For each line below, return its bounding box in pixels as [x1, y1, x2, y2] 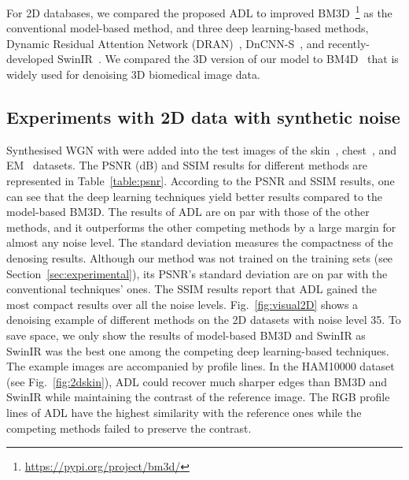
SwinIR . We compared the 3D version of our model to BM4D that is [57, 50, 399, 67]
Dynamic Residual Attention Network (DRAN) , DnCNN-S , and [6, 35, 325, 51]
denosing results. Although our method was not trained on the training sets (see [6, 249, 393, 266]
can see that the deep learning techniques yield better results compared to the [6, 188, 382, 204]
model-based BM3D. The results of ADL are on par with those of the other [6, 203, 370, 220]
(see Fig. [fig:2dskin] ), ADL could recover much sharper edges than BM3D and [6, 373, 388, 389]
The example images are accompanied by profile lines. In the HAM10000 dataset [6, 358, 395, 374]
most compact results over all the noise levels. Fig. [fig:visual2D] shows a [6, 296, 359, 312]
